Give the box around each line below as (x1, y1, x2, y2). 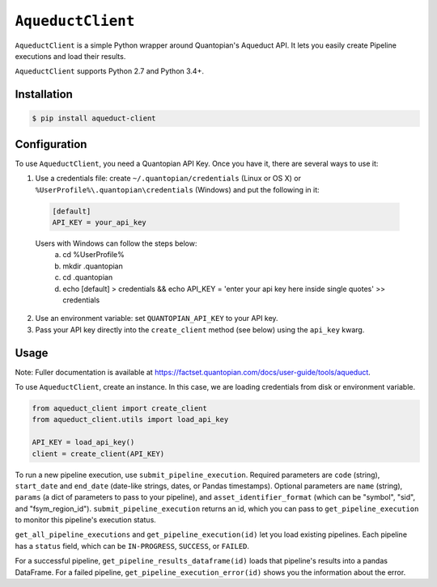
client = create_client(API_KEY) (32, 449, 165, 458)
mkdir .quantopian (62, 261, 123, 271)
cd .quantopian (62, 272, 113, 282)
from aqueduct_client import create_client (32, 403, 208, 412)
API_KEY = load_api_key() (32, 437, 135, 447)
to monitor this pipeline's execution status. (15, 515, 157, 525)
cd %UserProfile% (62, 250, 125, 260)
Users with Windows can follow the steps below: (35, 239, 197, 248)
